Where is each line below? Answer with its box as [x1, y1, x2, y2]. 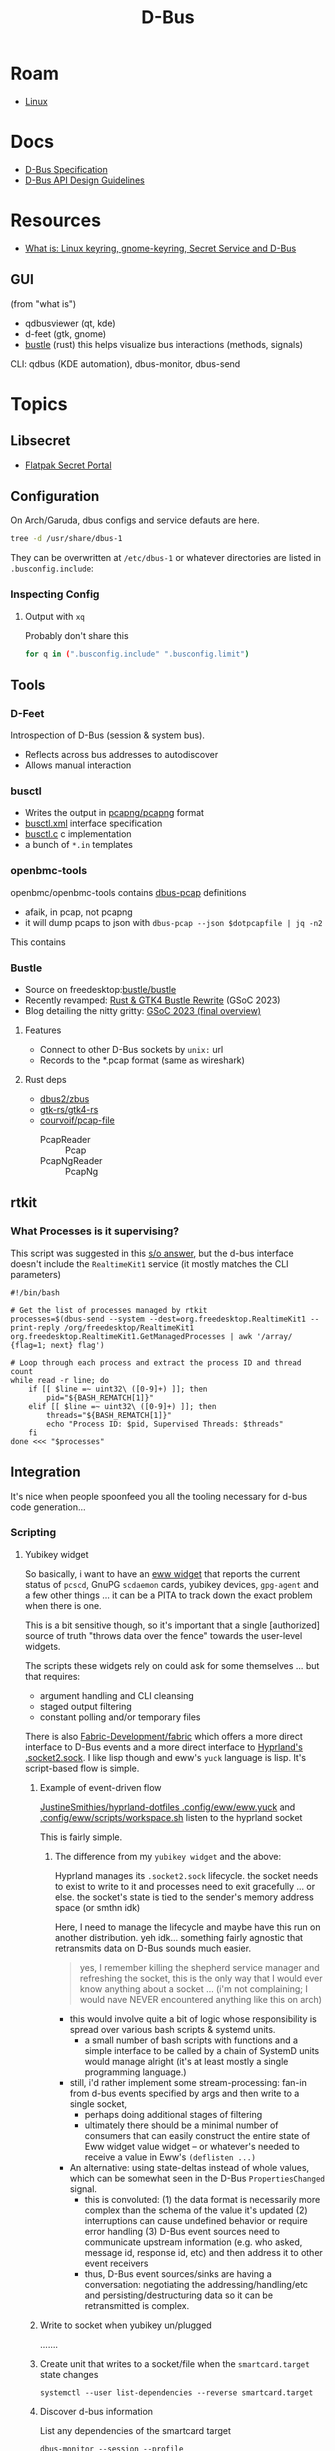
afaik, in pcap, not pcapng [24, 906, 133, 918]
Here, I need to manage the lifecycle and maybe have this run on [54, 1921, 321, 1933]
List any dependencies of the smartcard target [39, 2424, 232, 2436]
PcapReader [39, 1134, 91, 1146]
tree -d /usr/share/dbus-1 [10, 534, 123, 544]
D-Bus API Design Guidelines [24, 174, 145, 186]
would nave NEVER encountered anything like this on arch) [79, 1993, 323, 2005]
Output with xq [24, 610, 85, 622]
